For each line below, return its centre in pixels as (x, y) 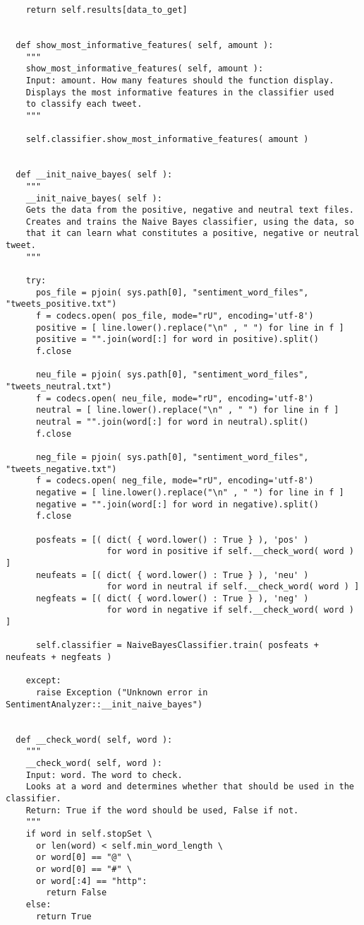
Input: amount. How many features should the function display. (180, 80)
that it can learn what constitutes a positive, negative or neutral (193, 234)
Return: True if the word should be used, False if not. (162, 810)
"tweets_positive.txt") (61, 304)
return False (77, 893)
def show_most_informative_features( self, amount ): (145, 45)
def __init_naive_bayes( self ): (94, 175)
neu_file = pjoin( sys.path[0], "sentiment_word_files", (172, 375)
